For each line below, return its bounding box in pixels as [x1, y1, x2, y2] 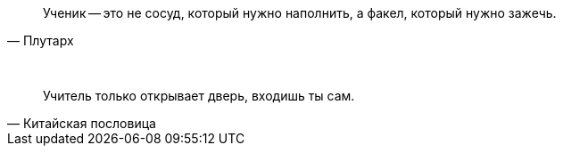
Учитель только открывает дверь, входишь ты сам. [43, 88, 355, 103]
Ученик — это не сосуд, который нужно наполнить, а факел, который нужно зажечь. [43, 5, 557, 20]
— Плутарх [7, 33, 74, 48]
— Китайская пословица [7, 116, 156, 131]
